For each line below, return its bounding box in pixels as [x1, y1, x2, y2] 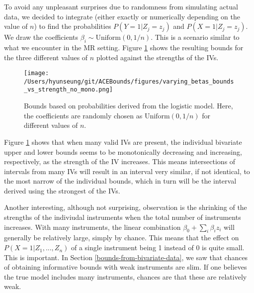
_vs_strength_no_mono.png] [24, 86, 113, 94]
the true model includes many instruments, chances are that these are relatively [4, 271, 247, 282]
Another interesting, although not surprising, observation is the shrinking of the [4, 202, 247, 212]
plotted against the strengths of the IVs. [96, 52, 219, 62]
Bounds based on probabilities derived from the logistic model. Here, [24, 100, 233, 111]
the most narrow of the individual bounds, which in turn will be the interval [4, 176, 237, 186]
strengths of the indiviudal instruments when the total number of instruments [4, 212, 241, 222]
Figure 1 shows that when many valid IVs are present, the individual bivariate [4, 136, 242, 147]
